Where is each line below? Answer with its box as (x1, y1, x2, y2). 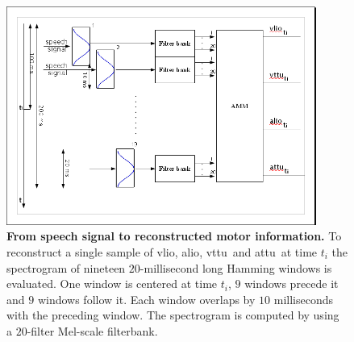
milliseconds (273, 290, 333, 307)
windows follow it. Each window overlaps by (37, 290, 256, 307)
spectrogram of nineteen (6, 259, 126, 276)
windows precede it (244, 275, 339, 292)
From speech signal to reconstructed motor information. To (6, 227, 342, 244)
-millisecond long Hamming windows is (140, 259, 332, 276)
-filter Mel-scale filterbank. (27, 323, 158, 339)
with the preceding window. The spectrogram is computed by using (6, 307, 339, 323)
